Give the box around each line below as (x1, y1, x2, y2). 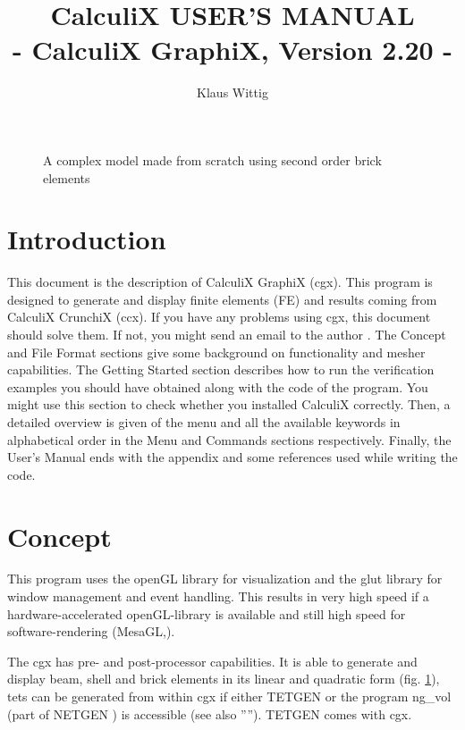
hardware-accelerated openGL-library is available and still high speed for (7, 604, 406, 623)
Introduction (7, 221, 166, 257)
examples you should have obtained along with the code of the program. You (7, 377, 428, 396)
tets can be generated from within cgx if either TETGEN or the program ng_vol (7, 687, 452, 706)
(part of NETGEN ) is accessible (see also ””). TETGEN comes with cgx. (7, 704, 412, 723)
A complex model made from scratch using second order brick (43, 150, 382, 169)
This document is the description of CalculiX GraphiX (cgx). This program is (7, 273, 433, 291)
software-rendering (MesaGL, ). (7, 622, 175, 641)
